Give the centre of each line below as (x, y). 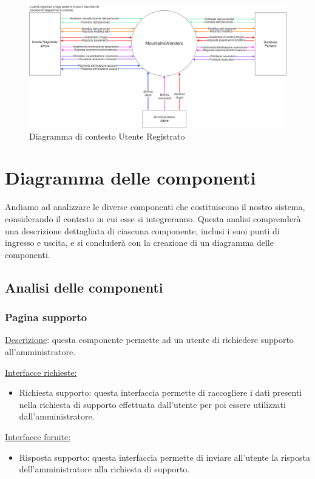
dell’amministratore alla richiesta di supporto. (104, 469)
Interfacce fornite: (38, 436)
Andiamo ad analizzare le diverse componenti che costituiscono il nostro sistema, (155, 207)
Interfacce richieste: (41, 372)
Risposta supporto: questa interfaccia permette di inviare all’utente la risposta (165, 457)
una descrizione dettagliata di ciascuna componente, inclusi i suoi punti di (142, 230)
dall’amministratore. (57, 416)
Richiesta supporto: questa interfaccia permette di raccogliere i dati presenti (161, 392)
